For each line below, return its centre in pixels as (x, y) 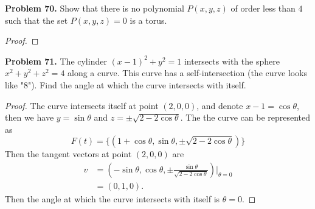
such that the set (36, 20)
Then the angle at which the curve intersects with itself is (112, 199)
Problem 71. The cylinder (56, 61)
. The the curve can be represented (245, 117)
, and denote (220, 105)
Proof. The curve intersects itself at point (82, 105)
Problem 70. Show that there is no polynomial (95, 8)
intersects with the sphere (232, 61)
